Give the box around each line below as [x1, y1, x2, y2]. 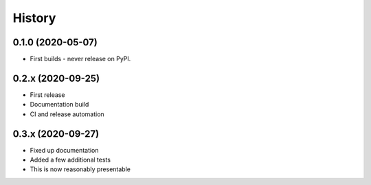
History [12, 10, 56, 25]
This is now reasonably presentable [30, 165, 131, 173]
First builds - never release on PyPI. [30, 55, 131, 63]
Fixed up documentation [30, 146, 99, 154]
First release [30, 90, 65, 99]
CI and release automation [30, 110, 104, 118]
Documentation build [30, 100, 89, 109]
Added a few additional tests [30, 155, 111, 164]
